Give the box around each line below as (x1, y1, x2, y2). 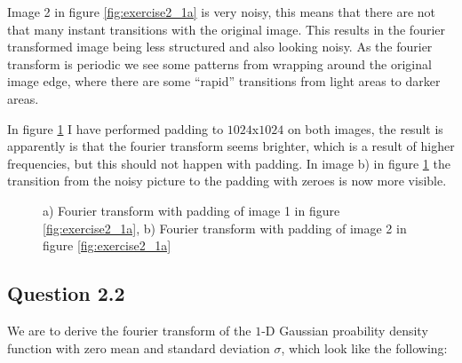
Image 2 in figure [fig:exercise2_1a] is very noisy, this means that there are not (7, 3, 436, 20)
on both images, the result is (287, 119, 443, 138)
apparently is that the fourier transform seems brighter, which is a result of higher (7, 137, 455, 155)
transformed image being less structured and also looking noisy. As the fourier (7, 37, 433, 56)
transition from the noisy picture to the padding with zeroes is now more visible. (7, 171, 447, 190)
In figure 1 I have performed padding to (7, 119, 224, 138)
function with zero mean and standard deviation (7, 338, 270, 357)
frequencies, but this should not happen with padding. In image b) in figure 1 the (7, 154, 450, 172)
